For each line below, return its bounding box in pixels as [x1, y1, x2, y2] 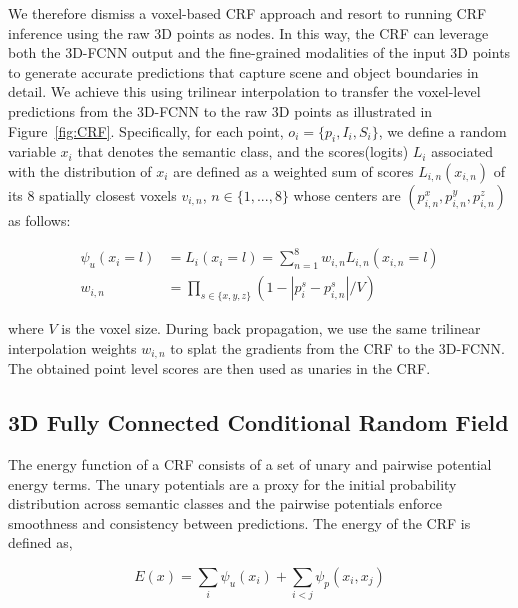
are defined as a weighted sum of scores [173, 160, 414, 181]
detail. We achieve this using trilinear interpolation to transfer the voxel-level [8, 81, 481, 102]
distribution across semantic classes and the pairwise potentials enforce [8, 493, 443, 514]
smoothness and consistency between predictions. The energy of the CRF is [8, 512, 471, 533]
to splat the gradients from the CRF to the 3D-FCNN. [170, 337, 505, 358]
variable [8, 141, 56, 162]
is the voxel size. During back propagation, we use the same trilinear [61, 318, 481, 339]
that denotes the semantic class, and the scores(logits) [77, 141, 409, 162]
